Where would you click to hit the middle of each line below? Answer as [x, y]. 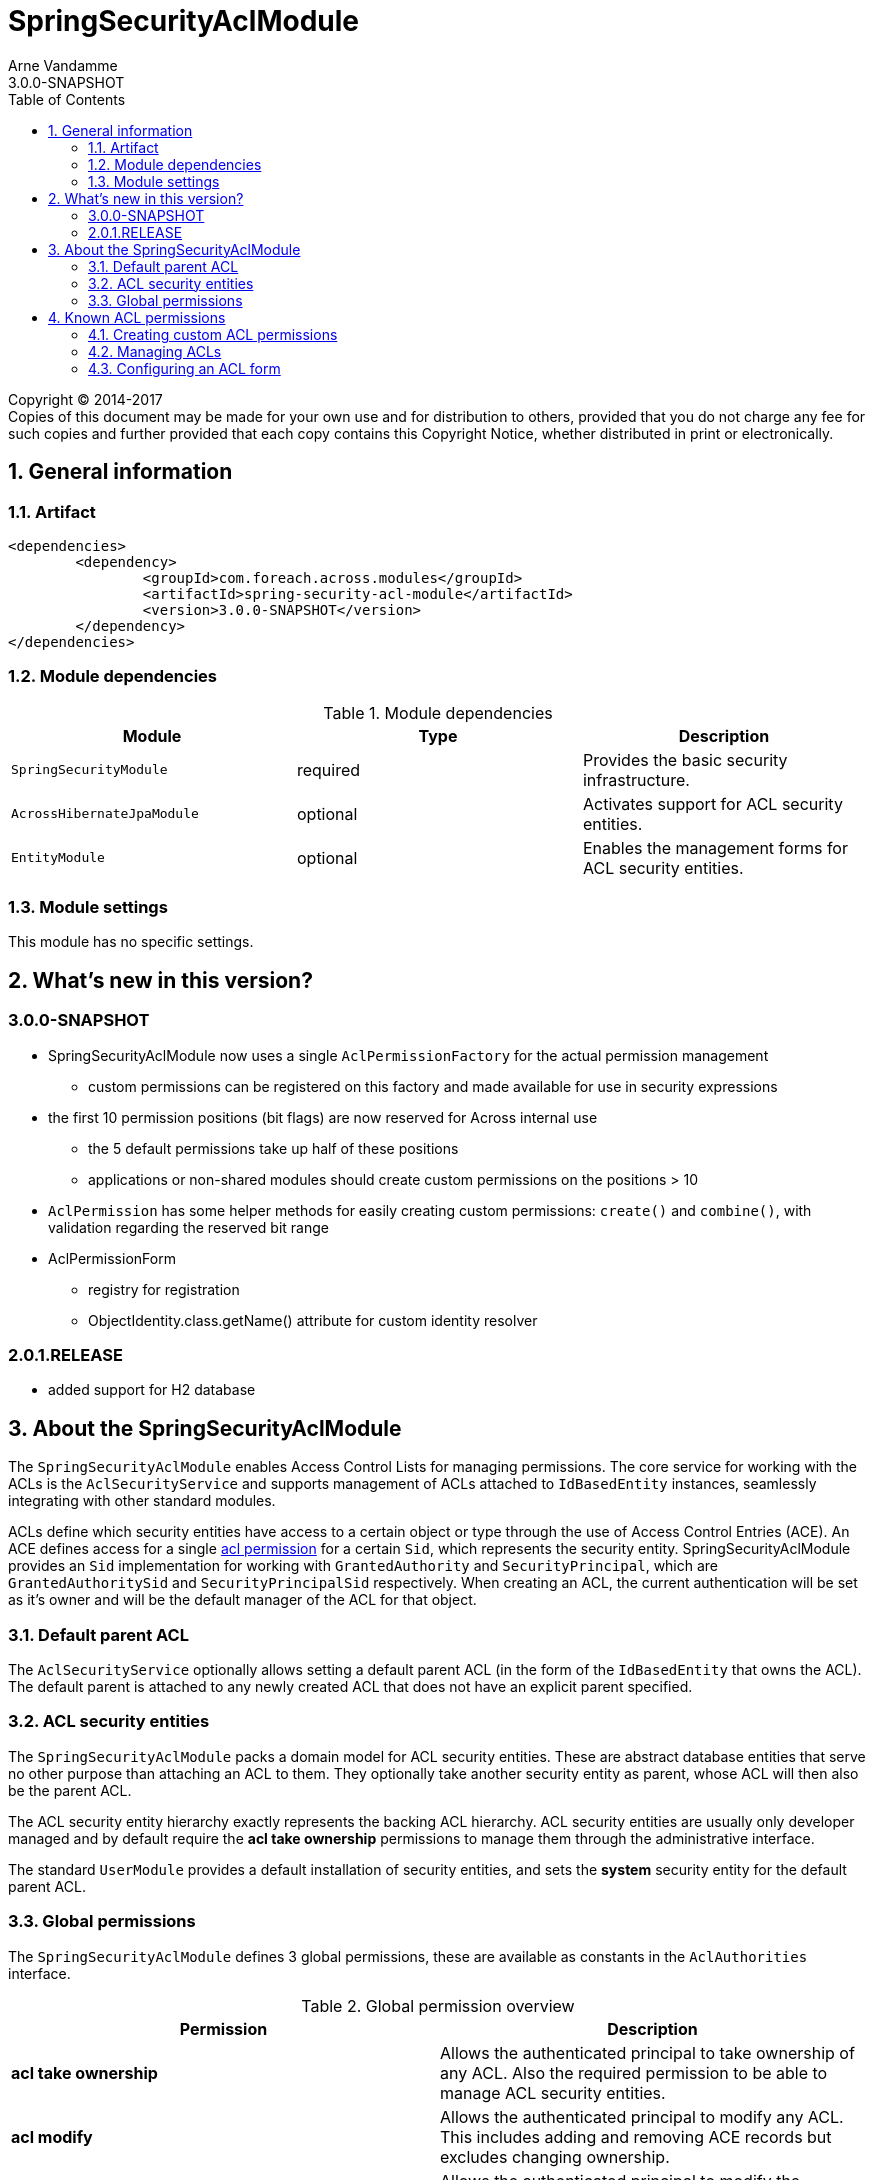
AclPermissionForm [112, 1258]
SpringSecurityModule [89, 770]
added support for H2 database [152, 1390]
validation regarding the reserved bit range [188, 1227]
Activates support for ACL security [712, 803]
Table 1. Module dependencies [438, 712]
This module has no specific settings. [131, 942]
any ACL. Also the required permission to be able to [634, 2072]
